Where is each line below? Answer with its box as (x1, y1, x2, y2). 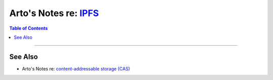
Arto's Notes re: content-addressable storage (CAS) (22, 65, 130, 71)
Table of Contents (9, 25, 48, 31)
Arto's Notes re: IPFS (9, 8, 99, 19)
